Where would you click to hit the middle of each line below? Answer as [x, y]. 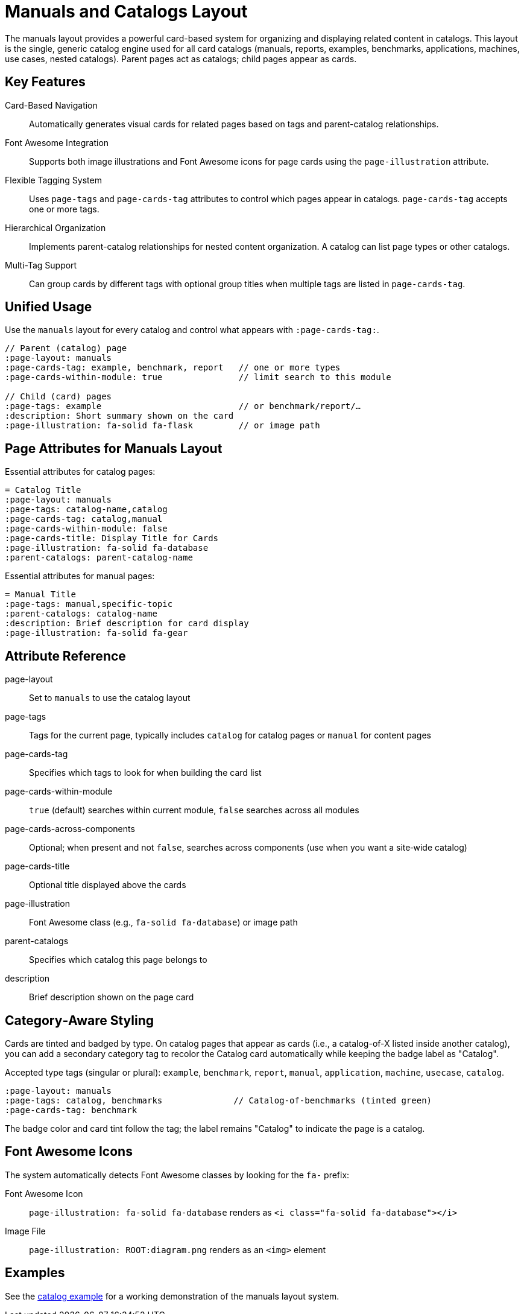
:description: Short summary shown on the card [119, 416]
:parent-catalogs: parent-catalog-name [99, 558]
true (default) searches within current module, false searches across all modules [194, 810]
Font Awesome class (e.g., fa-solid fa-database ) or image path [163, 922]
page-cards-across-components [70, 829]
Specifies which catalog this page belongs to [118, 960]
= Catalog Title [43, 490]
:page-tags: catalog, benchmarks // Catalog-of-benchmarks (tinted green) [219, 1100]
